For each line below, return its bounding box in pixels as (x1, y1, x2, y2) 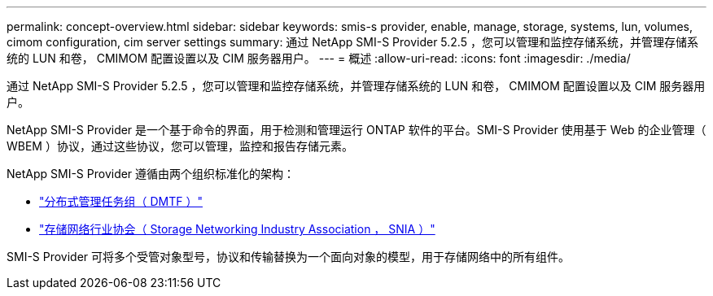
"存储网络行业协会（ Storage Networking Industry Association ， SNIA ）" (39, 222, 435, 236)
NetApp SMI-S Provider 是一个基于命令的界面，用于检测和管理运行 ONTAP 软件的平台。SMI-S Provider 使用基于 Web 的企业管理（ (7, 123, 706, 137)
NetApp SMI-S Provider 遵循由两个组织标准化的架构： (7, 167, 295, 181)
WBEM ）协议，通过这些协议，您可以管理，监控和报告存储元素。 (7, 139, 353, 153)
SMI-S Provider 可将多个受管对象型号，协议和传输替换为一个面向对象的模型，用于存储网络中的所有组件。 (7, 250, 571, 263)
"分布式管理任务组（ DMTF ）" (39, 194, 203, 208)
